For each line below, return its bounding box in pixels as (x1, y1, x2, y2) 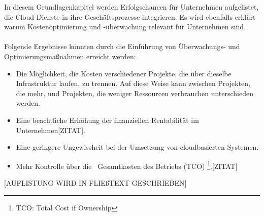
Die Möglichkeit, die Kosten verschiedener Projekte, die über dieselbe (16, 68, 232, 78)
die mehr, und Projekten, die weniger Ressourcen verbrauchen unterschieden (16, 88, 253, 98)
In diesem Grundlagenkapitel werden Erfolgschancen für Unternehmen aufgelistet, (4, 2, 259, 12)
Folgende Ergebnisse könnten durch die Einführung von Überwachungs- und (4, 41, 240, 52)
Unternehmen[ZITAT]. (16, 124, 85, 135)
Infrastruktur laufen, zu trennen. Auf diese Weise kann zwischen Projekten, (16, 78, 250, 89)
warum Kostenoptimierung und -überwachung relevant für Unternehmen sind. (4, 21, 246, 32)
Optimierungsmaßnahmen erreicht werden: (4, 51, 136, 61)
